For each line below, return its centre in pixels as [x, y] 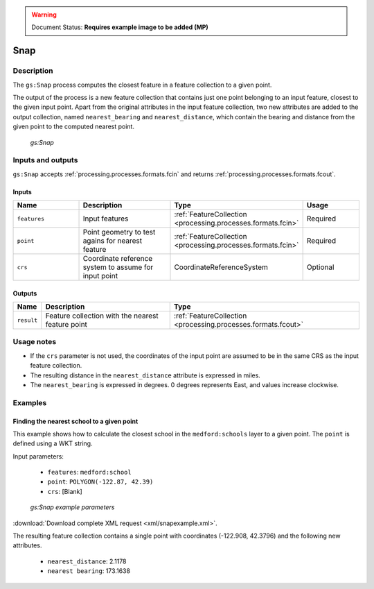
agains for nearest [112, 241]
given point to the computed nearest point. [74, 127]
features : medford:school [89, 472]
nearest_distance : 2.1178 [87, 561]
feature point [66, 325]
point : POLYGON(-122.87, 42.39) [100, 481]
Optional [320, 267]
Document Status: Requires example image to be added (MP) [120, 27]
